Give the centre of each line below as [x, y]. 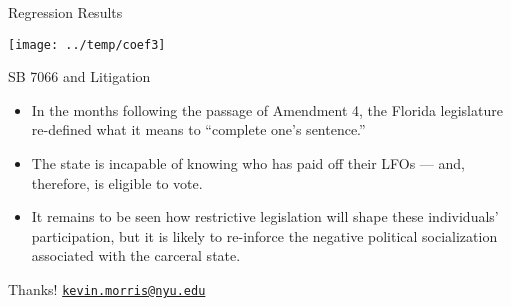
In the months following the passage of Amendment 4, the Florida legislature [267, 109]
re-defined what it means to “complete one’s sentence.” [198, 129]
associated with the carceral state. [136, 255]
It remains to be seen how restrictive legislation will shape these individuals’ [265, 216]
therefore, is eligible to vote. [117, 182]
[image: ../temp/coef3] [87, 44]
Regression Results [65, 12]
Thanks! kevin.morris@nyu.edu [107, 289]
